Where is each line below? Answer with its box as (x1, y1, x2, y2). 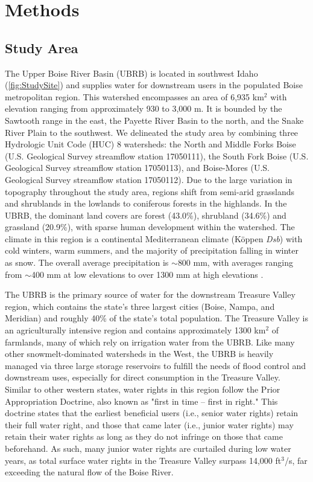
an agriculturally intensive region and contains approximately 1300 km (5, 324, 266, 336)
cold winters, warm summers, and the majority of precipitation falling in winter (5, 244, 299, 257)
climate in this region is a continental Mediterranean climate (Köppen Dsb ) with (5, 232, 303, 245)
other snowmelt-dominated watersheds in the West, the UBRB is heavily (5, 347, 274, 360)
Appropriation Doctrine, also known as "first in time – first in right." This (5, 394, 278, 407)
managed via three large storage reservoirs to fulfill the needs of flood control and (5, 359, 306, 371)
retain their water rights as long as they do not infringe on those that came (5, 430, 283, 443)
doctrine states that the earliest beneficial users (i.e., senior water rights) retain (5, 406, 299, 419)
